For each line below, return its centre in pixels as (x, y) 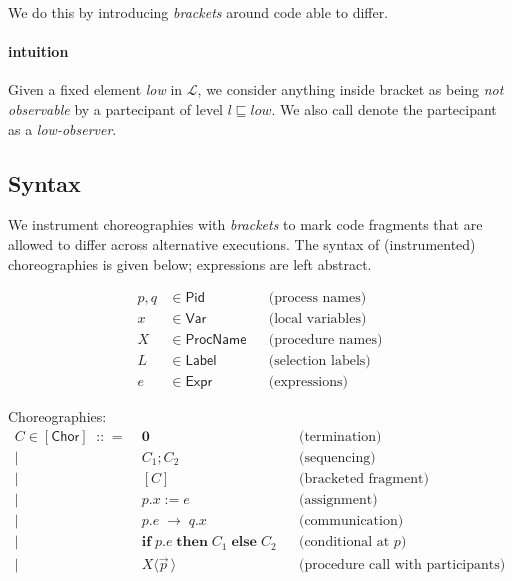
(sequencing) (337, 457)
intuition (38, 51)
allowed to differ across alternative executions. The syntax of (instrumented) (242, 243)
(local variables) (317, 319)
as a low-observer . (62, 128)
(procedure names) (325, 340)
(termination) (340, 436)
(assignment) (338, 500)
